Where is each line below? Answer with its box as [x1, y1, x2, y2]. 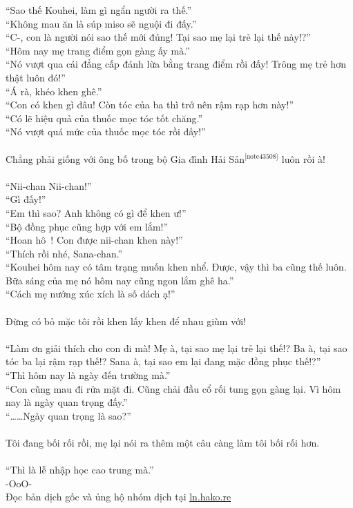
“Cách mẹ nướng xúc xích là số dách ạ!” [6, 286, 175, 301]
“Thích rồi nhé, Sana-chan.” [6, 246, 123, 260]
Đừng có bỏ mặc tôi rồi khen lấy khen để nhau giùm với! [6, 313, 246, 328]
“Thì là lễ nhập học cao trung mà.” [6, 462, 154, 477]
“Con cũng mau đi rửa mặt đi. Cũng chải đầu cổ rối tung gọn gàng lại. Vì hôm [6, 381, 341, 395]
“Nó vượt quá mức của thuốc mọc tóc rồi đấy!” [6, 124, 206, 139]
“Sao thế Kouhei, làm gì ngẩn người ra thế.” [6, 3, 192, 17]
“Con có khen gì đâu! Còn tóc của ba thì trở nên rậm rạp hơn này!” [6, 97, 294, 112]
